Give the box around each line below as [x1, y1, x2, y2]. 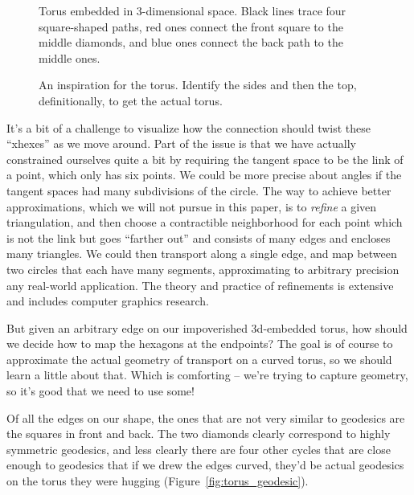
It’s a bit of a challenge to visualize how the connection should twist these [6, 119, 371, 136]
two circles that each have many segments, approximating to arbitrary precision [6, 260, 400, 277]
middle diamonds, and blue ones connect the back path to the [39, 34, 343, 51]
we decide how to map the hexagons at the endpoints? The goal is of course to [6, 335, 393, 352]
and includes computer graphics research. [6, 292, 209, 309]
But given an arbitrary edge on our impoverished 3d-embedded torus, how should [6, 319, 408, 336]
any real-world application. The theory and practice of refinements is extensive [6, 276, 394, 293]
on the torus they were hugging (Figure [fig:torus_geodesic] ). [6, 472, 309, 489]
